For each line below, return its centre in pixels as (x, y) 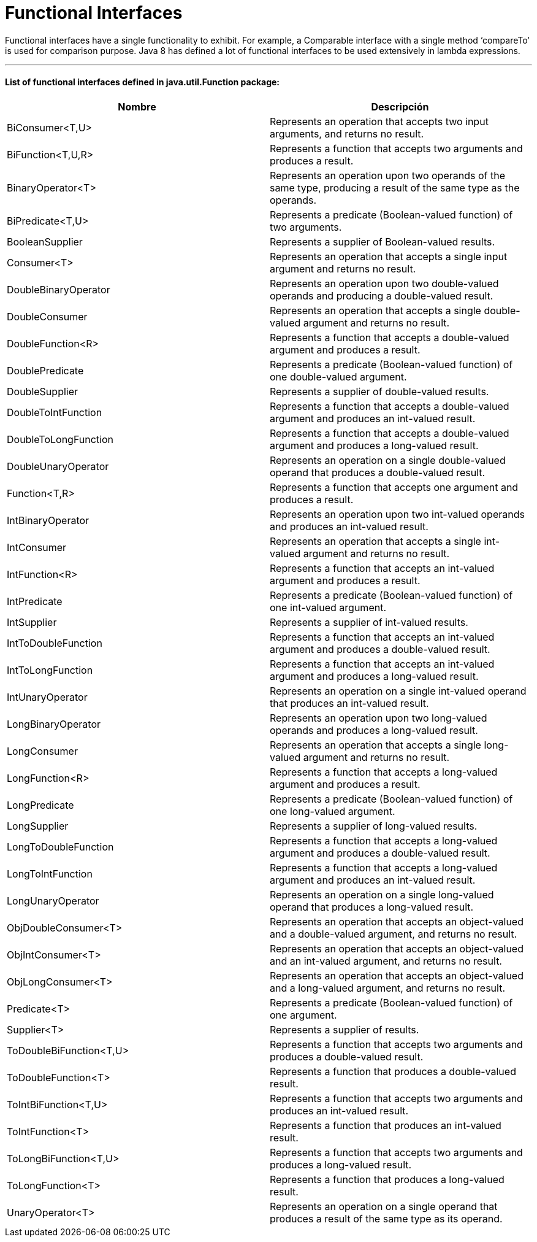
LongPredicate (40, 805)
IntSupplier (32, 622)
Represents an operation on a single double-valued (388, 460)
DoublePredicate (45, 370)
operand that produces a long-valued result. (372, 907)
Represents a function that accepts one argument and (394, 487)
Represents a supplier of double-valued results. (379, 391)
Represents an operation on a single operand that (384, 1206)
